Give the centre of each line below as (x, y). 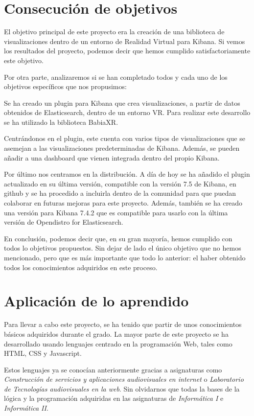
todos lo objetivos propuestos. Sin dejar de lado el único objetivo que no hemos (123, 248)
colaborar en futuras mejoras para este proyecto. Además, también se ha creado (123, 203)
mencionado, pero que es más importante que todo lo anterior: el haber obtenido (125, 257)
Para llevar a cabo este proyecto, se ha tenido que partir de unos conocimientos (123, 324)
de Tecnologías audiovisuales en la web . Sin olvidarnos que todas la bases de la (122, 388)
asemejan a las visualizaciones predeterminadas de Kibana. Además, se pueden (122, 148)
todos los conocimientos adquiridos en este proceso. (81, 267)
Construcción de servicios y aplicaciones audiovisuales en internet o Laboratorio (124, 379)
